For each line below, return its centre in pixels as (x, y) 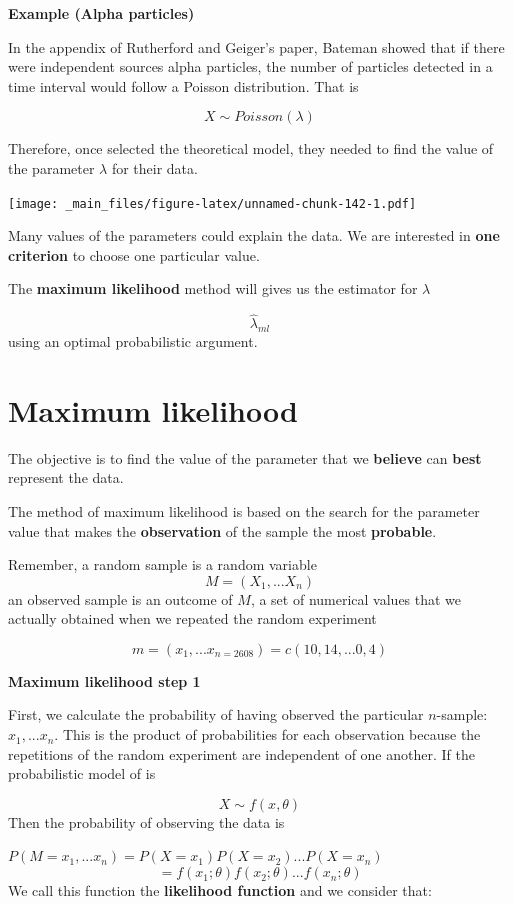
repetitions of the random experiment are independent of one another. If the (241, 753)
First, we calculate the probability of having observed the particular (216, 714)
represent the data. (66, 477)
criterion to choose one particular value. (134, 254)
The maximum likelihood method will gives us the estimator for (213, 288)
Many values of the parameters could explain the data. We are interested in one (254, 235)
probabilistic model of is (82, 773)
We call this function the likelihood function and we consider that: (220, 890)
